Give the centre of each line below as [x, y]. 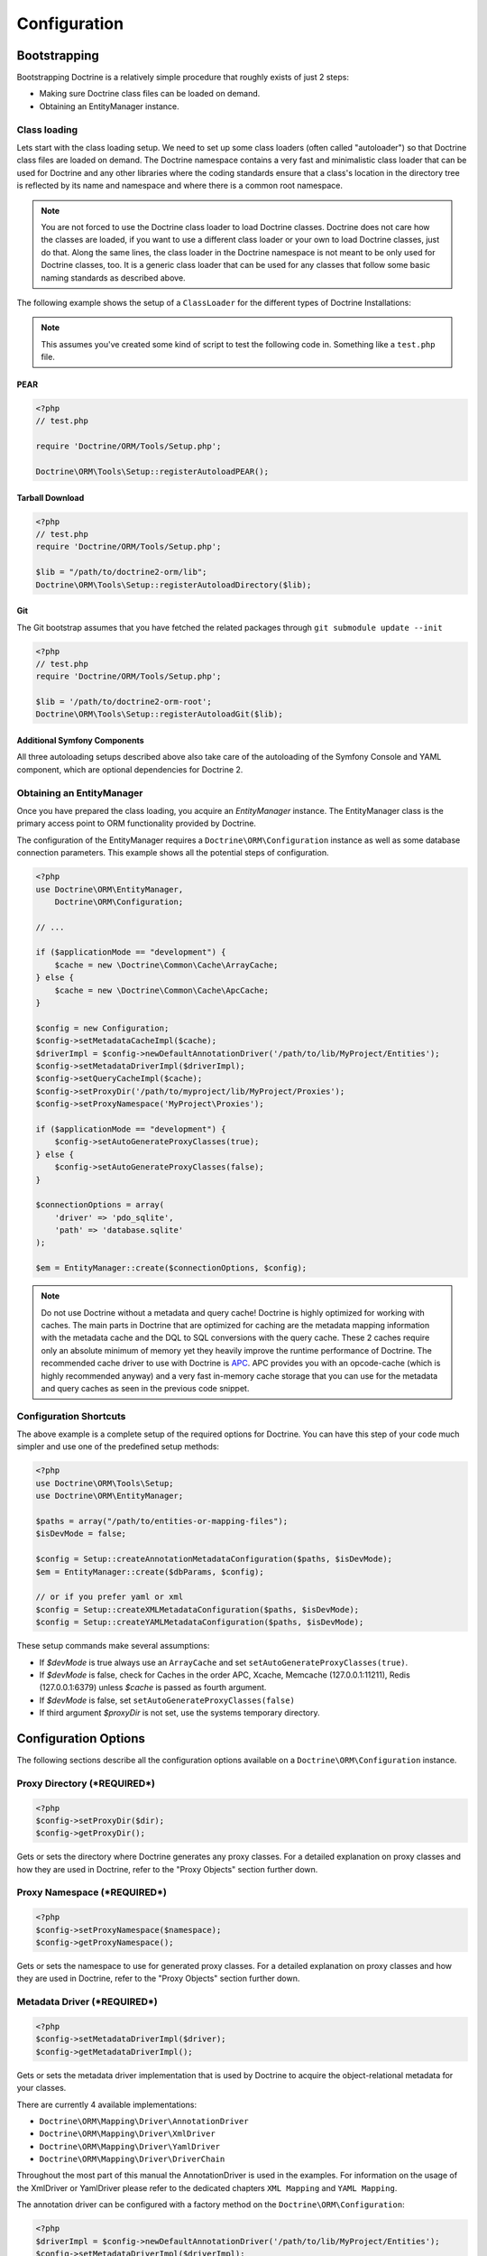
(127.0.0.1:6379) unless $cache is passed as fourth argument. [153, 1687]
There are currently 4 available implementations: [107, 2104]
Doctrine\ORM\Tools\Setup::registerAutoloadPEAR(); [152, 472]
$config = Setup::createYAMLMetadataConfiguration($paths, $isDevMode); [200, 1623]
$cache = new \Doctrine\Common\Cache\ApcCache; [162, 990]
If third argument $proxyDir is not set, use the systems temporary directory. [179, 1713]
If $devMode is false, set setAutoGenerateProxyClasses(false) [167, 1700]
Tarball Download [51, 497]
